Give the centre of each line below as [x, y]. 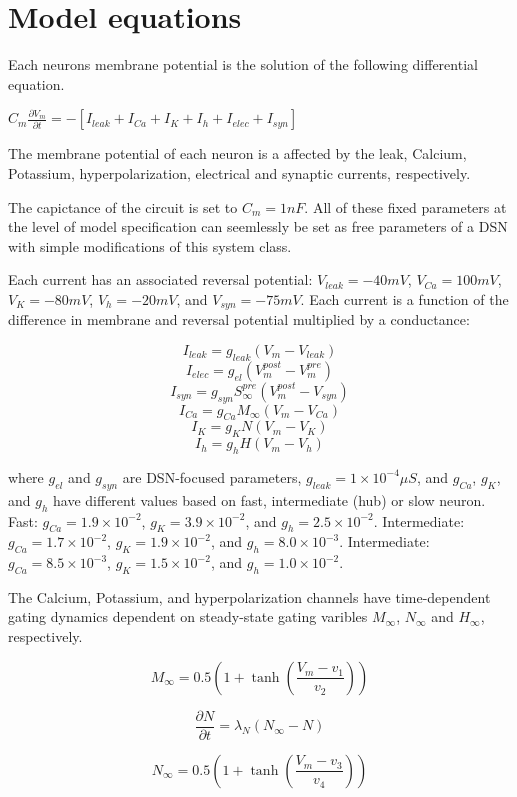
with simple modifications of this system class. [150, 245]
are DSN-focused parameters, [212, 476]
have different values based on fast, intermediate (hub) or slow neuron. [269, 499]
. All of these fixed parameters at [405, 206]
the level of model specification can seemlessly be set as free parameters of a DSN [258, 226]
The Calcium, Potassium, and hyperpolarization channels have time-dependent [249, 596]
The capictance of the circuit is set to [123, 206]
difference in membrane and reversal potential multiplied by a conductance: [239, 319]
